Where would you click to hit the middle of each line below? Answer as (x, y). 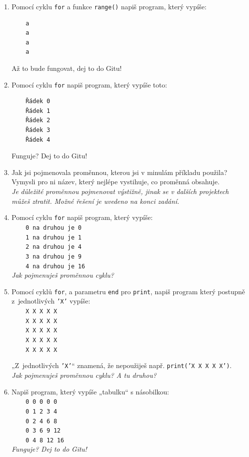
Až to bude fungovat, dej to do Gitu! (67, 68)
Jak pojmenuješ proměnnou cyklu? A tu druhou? (84, 375)
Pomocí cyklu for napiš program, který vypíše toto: (89, 84)
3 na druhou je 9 (53, 256)
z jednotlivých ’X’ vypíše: (51, 301)
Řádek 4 (38, 140)
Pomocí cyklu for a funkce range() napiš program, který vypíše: (109, 6)
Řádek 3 (38, 130)
